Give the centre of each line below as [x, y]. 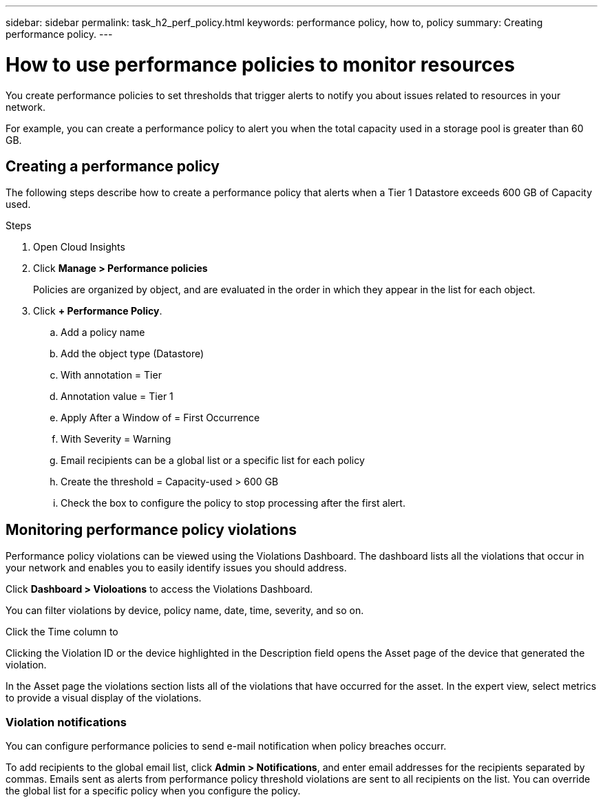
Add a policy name [103, 333]
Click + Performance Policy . [98, 311]
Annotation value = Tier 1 [117, 397]
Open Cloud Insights [79, 247]
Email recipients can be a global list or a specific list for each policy [213, 461]
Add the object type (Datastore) [133, 354]
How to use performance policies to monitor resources [260, 64]
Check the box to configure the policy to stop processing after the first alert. [233, 503]
